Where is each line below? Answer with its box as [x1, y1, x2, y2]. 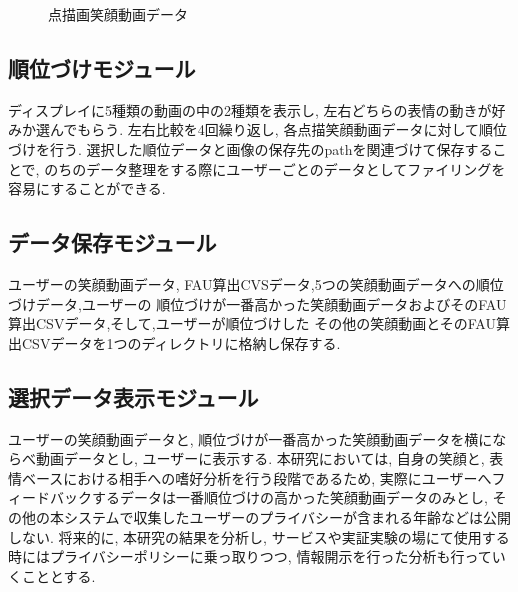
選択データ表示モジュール [8, 381, 259, 412]
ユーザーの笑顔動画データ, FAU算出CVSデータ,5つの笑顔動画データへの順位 [8, 273, 504, 294]
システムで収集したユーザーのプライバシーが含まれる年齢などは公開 [63, 506, 512, 527]
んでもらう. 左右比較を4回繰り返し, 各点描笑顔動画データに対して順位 [49, 119, 507, 140]
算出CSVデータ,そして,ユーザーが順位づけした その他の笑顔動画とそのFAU [8, 313, 496, 334]
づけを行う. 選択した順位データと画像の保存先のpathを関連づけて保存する [8, 138, 493, 159]
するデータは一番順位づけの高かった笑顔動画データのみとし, [91, 487, 488, 508]
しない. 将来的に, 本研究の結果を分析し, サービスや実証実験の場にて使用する [8, 526, 510, 547]
